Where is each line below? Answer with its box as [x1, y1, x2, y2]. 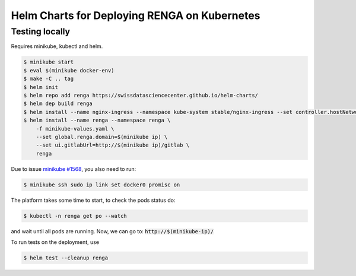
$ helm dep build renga [23, 100, 93, 107]
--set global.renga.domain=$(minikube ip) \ [36, 134, 168, 140]
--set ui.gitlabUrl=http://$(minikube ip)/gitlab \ [36, 142, 190, 148]
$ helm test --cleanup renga [23, 254, 109, 261]
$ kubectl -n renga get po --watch [23, 212, 127, 219]
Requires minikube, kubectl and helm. [11, 43, 103, 50]
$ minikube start [23, 59, 74, 65]
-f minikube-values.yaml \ [36, 125, 115, 132]
